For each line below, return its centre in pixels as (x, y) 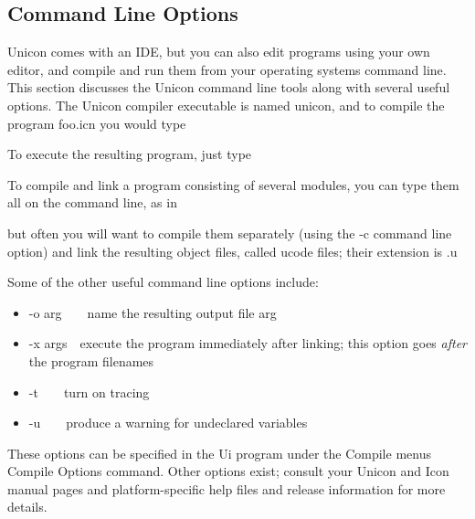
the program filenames (91, 360)
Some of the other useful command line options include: (163, 282)
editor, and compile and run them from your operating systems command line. (227, 69)
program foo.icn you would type (97, 123)
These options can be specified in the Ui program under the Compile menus (219, 453)
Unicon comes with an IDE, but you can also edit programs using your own (219, 52)
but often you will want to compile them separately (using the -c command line (230, 233)
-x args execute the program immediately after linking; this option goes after (248, 343)
